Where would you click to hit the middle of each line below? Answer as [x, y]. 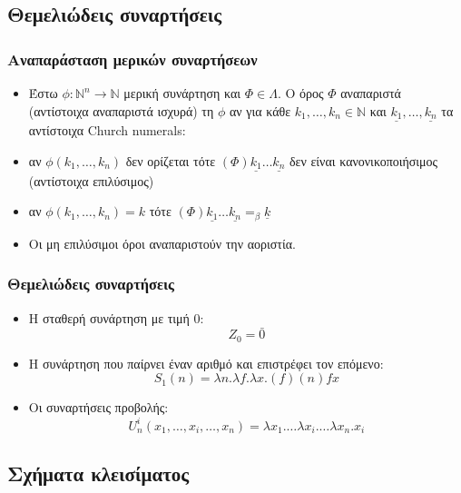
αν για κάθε [260, 110]
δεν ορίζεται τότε [171, 160]
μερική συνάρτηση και [182, 93]
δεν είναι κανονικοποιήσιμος [363, 160]
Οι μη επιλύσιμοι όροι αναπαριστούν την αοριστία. [162, 243]
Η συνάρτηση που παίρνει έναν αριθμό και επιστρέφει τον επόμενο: [206, 363]
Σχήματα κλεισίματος [98, 473]
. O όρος [300, 93]
